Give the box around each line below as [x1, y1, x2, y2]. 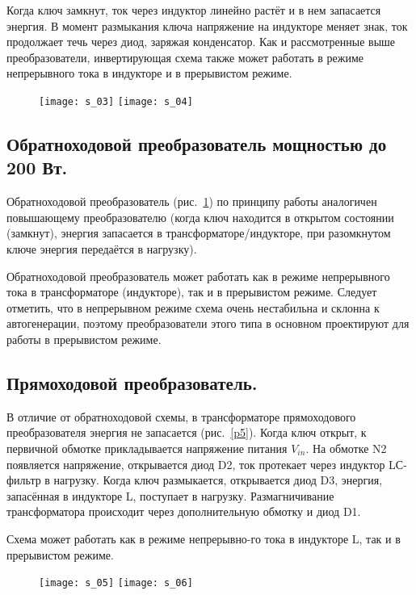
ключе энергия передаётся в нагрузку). [6, 241, 197, 257]
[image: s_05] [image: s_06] [39, 577, 193, 589]
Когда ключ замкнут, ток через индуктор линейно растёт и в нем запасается [6, 2, 381, 18]
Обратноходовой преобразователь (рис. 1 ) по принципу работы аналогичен [6, 193, 377, 210]
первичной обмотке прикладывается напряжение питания [6, 439, 288, 456]
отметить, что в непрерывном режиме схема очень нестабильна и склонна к [6, 299, 380, 316]
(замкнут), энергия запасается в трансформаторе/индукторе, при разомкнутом [6, 224, 391, 241]
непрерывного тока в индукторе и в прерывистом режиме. [6, 65, 292, 82]
